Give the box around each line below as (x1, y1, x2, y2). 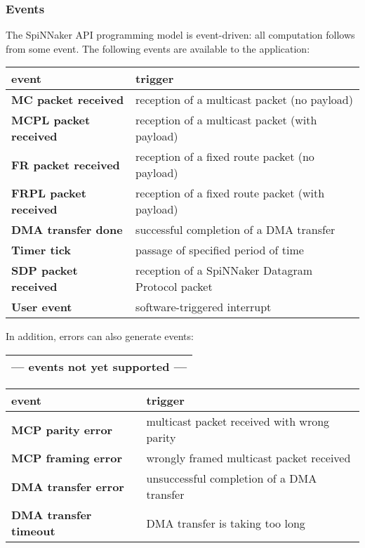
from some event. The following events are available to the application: (6, 41, 310, 56)
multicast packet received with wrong (146, 413, 330, 429)
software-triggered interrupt (135, 299, 272, 315)
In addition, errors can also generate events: (6, 329, 194, 344)
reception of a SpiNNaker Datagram (135, 262, 312, 279)
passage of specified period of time (135, 242, 304, 259)
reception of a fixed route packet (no (135, 148, 314, 165)
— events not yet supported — (11, 358, 187, 374)
